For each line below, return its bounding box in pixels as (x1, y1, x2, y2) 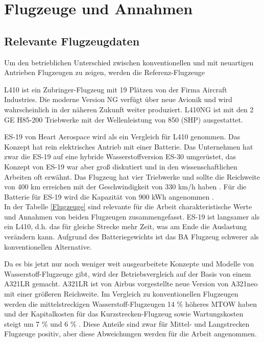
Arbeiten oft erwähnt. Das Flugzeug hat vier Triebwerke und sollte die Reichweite (4, 171, 260, 182)
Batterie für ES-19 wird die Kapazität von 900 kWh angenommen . (4, 191, 214, 202)
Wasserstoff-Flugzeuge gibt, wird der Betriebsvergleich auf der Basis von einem (4, 268, 251, 279)
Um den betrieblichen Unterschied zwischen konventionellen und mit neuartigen (4, 57, 254, 67)
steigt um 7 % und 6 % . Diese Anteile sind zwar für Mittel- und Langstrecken (4, 318, 250, 329)
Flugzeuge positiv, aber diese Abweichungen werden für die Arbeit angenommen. (4, 328, 257, 339)
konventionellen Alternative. (4, 241, 92, 252)
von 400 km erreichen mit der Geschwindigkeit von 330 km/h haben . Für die (4, 181, 247, 192)
